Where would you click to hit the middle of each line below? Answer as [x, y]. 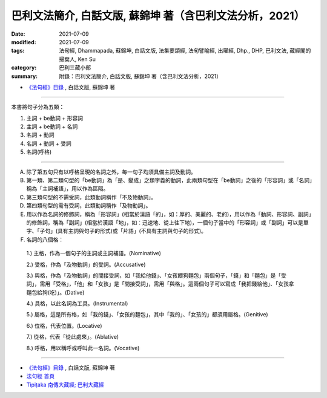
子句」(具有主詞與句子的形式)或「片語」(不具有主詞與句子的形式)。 [123, 231]
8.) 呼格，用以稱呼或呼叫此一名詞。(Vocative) [83, 348]
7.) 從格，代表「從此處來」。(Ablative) [73, 337]
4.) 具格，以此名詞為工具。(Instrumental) [77, 304]
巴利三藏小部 [75, 68]
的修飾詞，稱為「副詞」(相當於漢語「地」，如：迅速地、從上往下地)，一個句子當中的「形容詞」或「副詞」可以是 [165, 222]
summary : [25, 76]
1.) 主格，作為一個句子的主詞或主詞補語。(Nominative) [94, 253]
